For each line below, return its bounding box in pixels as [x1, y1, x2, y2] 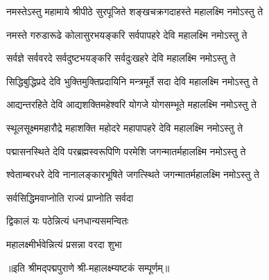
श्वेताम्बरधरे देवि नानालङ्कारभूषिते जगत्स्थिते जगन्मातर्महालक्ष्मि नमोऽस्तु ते [6, 167, 259, 182]
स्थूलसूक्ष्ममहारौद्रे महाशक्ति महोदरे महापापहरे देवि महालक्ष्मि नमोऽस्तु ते [6, 120, 243, 134]
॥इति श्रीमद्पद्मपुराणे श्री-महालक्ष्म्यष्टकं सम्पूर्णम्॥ [6, 260, 170, 274]
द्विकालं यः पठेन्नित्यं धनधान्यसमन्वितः [6, 213, 129, 228]
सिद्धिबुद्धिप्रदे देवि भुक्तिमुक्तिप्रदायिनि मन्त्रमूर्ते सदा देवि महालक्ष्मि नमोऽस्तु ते [6, 73, 258, 88]
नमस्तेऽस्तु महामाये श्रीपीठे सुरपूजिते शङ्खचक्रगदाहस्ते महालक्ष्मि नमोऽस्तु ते [6, 4, 263, 18]
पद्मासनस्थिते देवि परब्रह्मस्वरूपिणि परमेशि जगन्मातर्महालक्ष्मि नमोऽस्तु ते [6, 143, 246, 158]
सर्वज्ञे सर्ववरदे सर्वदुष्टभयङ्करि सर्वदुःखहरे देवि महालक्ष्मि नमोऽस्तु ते [6, 51, 236, 65]
